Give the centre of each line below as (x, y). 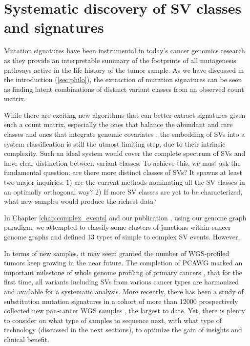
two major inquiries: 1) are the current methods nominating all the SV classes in (125, 182)
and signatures (54, 27)
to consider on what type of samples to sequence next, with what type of (113, 320)
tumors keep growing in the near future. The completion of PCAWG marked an (123, 263)
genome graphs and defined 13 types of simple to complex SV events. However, (122, 237)
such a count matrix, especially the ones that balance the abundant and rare (118, 124)
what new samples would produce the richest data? (80, 201)
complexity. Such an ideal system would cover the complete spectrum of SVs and (125, 153)
